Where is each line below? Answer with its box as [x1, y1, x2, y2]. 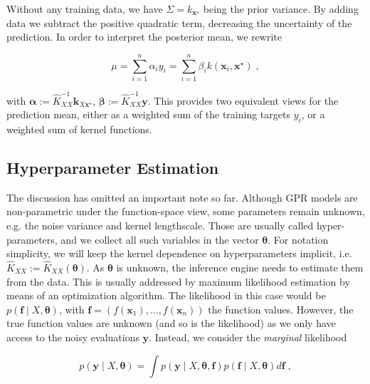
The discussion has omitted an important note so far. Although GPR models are [6, 190, 358, 204]
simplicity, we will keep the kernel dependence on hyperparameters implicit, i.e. [6, 246, 352, 261]
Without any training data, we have [6, 1, 163, 16]
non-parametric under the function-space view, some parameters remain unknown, [6, 204, 365, 219]
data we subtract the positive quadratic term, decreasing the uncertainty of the [6, 15, 352, 30]
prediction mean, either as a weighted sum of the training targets [6, 107, 290, 122]
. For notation [268, 232, 329, 247]
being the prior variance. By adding [203, 1, 359, 16]
